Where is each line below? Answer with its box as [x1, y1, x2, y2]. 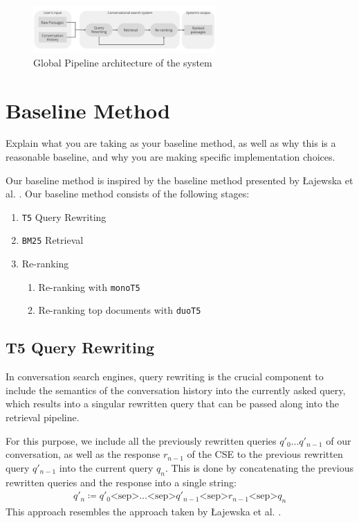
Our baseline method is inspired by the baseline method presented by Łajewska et [6, 172, 353, 187]
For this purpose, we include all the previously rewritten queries [6, 433, 277, 447]
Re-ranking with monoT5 [38, 279, 140, 294]
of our [326, 433, 351, 447]
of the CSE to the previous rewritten [187, 447, 343, 461]
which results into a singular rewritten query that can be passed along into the [6, 396, 340, 411]
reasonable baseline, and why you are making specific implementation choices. [6, 150, 335, 164]
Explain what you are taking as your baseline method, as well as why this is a [6, 136, 336, 150]
